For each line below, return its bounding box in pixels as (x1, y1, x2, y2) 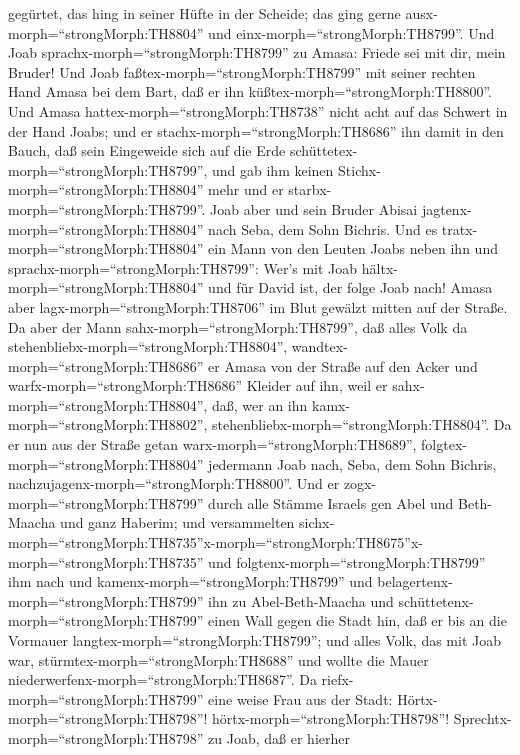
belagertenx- (377, 571, 453, 592)
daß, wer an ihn (212, 394, 308, 415)
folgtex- (421, 434, 467, 455)
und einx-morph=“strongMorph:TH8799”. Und (208, 22, 495, 43)
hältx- (361, 257, 398, 278)
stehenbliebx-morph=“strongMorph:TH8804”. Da (212, 414, 512, 435)
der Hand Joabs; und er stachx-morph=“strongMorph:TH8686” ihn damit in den (8, 120, 504, 141)
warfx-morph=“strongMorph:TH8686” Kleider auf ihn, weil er (8, 375, 388, 396)
